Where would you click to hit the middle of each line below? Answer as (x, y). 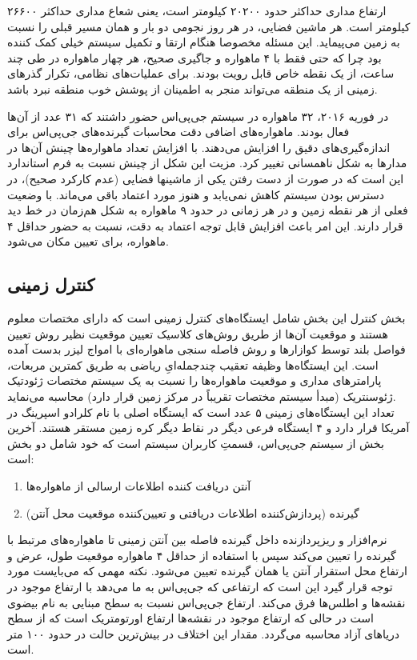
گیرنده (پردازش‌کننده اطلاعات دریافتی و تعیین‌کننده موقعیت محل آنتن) (192, 512)
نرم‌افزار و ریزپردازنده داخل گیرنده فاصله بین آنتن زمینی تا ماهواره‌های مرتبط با (197, 540)
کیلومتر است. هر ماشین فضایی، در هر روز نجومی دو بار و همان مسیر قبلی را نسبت (209, 26)
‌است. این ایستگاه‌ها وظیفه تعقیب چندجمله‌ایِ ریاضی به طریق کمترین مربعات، (193, 364)
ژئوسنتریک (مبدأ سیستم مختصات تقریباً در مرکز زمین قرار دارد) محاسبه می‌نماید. (202, 396)
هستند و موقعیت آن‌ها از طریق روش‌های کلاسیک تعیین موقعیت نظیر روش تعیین (198, 333)
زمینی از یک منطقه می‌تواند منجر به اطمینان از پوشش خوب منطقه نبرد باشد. (192, 88)
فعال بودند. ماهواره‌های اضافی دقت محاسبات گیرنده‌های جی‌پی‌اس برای (178, 132)
